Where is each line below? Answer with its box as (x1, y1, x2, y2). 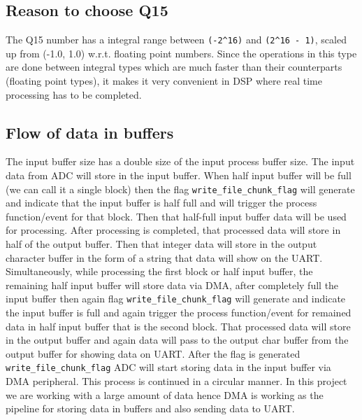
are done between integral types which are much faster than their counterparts (6, 59, 342, 74)
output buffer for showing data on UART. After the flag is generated (6, 346, 301, 360)
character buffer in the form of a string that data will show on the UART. (6, 250, 323, 265)
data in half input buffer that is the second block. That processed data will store (6, 318, 351, 333)
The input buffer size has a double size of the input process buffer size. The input (6, 154, 355, 169)
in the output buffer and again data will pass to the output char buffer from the (6, 332, 349, 347)
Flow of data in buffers (6, 121, 174, 143)
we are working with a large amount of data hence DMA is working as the (6, 387, 324, 402)
